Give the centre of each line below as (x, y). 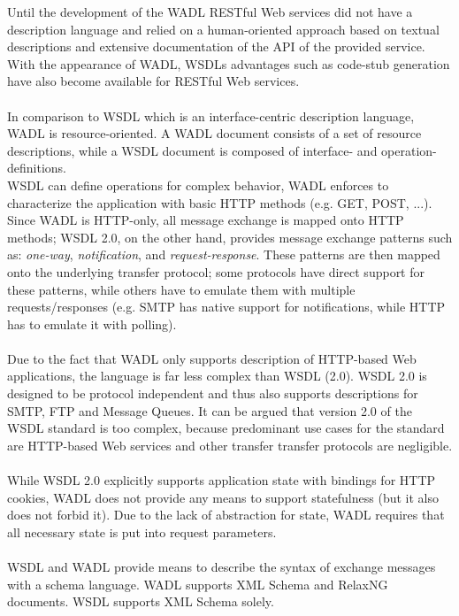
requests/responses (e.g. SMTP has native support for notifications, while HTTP (226, 307)
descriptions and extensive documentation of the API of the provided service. (216, 46)
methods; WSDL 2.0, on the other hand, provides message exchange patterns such (230, 237)
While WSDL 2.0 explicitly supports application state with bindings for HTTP (222, 480)
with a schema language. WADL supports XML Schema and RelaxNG (198, 584)
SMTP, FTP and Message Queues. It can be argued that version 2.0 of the (210, 410)
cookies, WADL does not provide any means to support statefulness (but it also (223, 497)
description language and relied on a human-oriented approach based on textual (223, 29)
